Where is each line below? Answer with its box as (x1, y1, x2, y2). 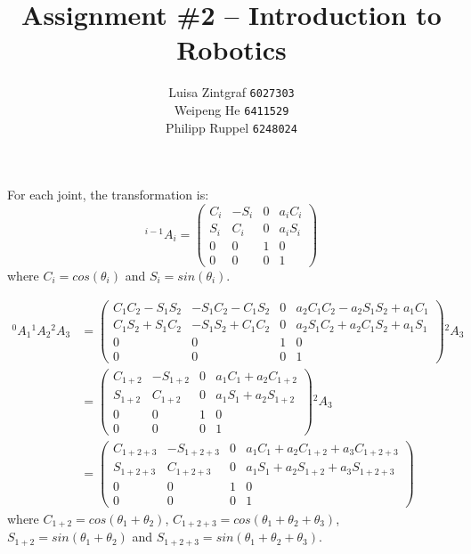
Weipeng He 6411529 (174, 100, 289, 118)
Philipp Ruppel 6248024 (166, 118, 297, 136)
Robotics (176, 31, 287, 68)
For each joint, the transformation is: (7, 185, 209, 204)
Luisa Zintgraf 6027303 (168, 83, 295, 102)
